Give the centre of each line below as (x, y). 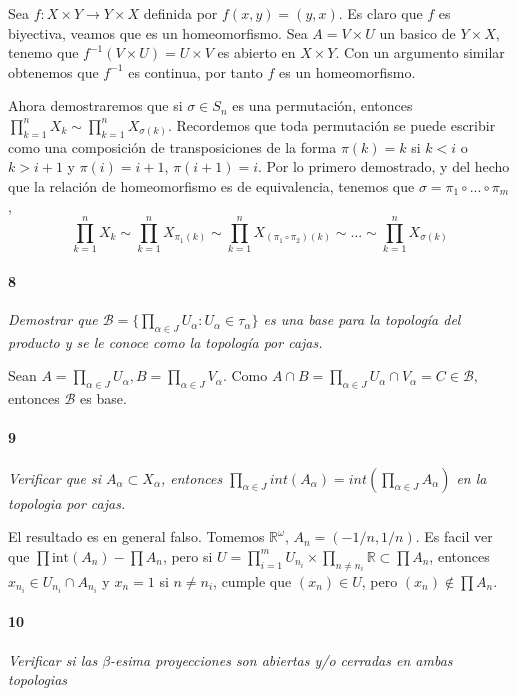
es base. (103, 398)
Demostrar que (53, 319)
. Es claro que (380, 13)
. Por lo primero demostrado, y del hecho (384, 166)
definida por (180, 13)
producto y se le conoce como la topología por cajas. (165, 341)
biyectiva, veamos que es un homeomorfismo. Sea (158, 32)
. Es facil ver (454, 536)
